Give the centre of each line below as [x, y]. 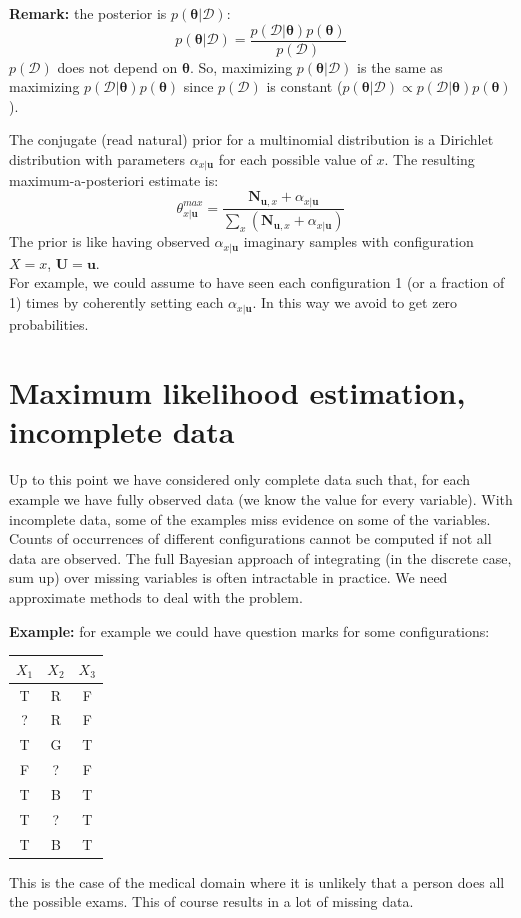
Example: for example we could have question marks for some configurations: [249, 630]
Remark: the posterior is [88, 13]
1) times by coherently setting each [116, 302]
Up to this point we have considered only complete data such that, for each [240, 479]
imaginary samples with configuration [358, 241]
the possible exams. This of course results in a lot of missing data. [211, 901]
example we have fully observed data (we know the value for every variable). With [261, 499]
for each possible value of [295, 159]
